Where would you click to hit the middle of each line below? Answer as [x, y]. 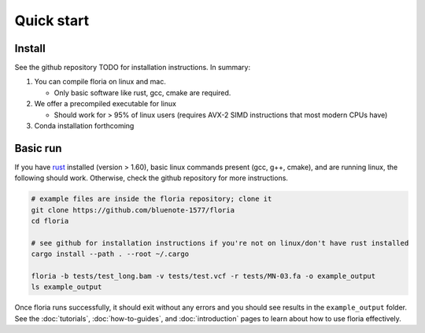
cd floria [50, 221]
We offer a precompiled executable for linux [105, 104]
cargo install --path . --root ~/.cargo [110, 254]
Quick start [52, 20]
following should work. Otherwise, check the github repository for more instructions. [152, 178]
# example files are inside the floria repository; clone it [152, 199]
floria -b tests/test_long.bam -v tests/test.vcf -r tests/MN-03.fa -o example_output [203, 276]
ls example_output [67, 287]
